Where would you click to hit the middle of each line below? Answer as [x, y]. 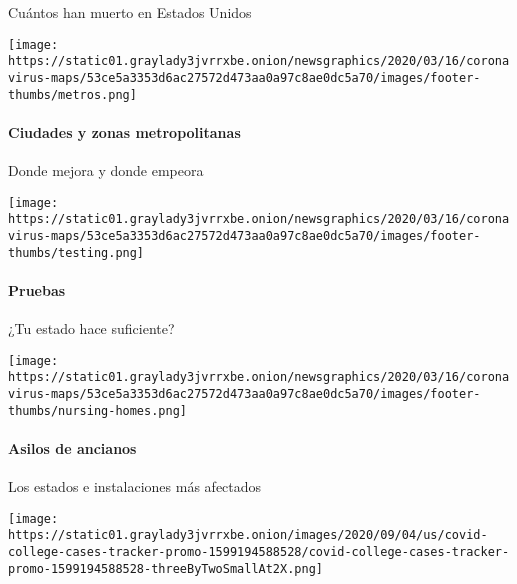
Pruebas [37, 289]
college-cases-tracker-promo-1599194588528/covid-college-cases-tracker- [259, 551]
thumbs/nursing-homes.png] [97, 410]
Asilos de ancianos [72, 447]
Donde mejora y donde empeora [106, 170]
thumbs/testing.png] [76, 252]
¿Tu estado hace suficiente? [91, 328]
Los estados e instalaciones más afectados [135, 486]
